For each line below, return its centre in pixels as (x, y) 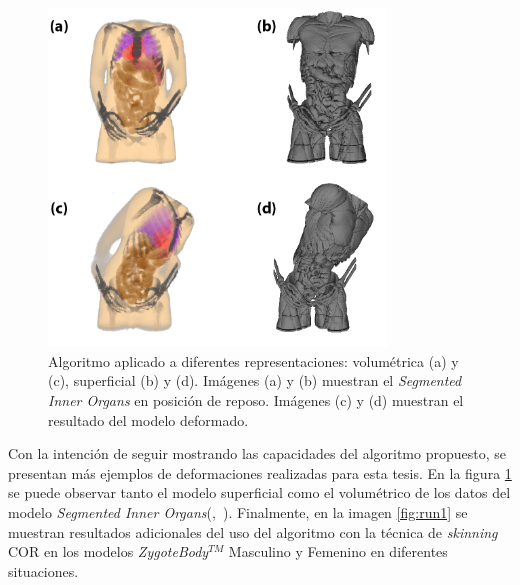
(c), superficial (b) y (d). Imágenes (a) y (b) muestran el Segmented (255, 380)
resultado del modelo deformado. (148, 419)
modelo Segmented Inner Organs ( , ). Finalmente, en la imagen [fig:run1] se (238, 511)
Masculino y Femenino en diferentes (338, 551)
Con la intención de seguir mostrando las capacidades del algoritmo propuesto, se (257, 453)
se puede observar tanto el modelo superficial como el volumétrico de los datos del (259, 492)
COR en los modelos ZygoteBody (108, 551)
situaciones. (43, 570)
